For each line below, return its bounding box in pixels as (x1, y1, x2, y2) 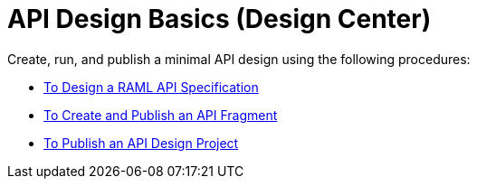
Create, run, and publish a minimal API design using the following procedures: (7, 51, 471, 67)
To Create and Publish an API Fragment (43, 107, 278, 123)
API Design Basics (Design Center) (7, 4, 432, 34)
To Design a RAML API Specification (43, 79, 259, 95)
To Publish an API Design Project (43, 135, 239, 151)
